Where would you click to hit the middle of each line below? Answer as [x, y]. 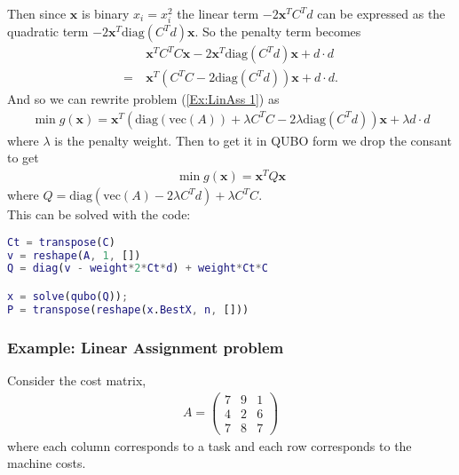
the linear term [218, 13]
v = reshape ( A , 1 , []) [74, 255]
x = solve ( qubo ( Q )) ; [68, 297]
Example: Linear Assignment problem [146, 347]
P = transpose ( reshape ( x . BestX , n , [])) [128, 309]
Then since [37, 13]
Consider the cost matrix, [77, 380]
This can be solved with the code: [99, 214]
